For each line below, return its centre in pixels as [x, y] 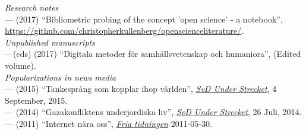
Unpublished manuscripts [50, 42]
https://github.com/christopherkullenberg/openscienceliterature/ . [124, 31]
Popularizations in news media [61, 77]
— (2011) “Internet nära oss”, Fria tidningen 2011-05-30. [108, 123]
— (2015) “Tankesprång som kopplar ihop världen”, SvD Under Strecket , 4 [141, 89]
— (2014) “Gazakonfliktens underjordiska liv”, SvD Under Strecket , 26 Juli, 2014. [153, 112]
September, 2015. [36, 100]
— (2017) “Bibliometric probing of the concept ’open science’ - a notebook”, [144, 19]
